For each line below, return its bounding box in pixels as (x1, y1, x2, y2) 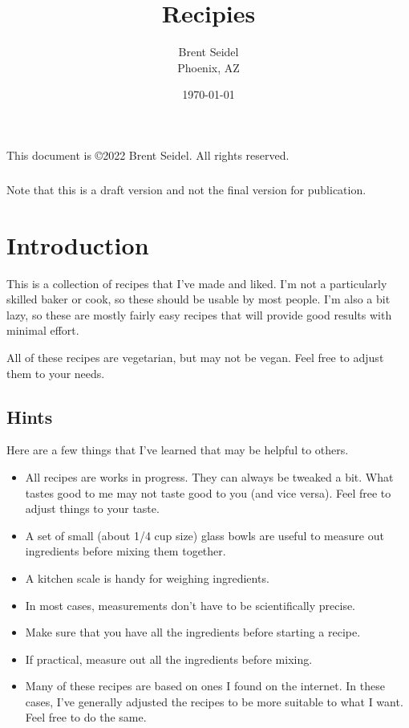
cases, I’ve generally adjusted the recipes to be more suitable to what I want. (25, 693, 403, 710)
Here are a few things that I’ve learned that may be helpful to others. (6, 441, 349, 458)
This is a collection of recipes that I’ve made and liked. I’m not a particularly (6, 275, 387, 291)
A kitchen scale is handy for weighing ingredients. (25, 569, 269, 586)
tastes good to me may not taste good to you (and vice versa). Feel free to (25, 484, 391, 501)
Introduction (6, 228, 149, 261)
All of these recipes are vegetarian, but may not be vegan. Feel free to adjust (6, 348, 384, 365)
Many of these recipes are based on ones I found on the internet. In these (25, 677, 385, 694)
